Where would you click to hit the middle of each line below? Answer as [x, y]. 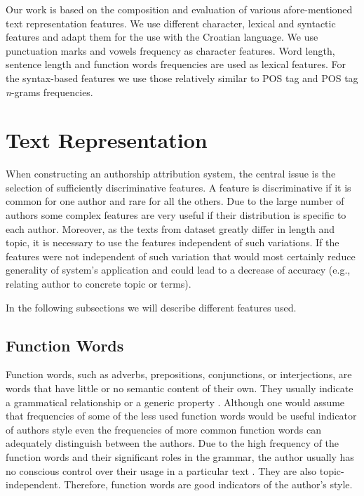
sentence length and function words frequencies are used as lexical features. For [176, 64]
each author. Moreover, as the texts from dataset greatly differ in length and [170, 228]
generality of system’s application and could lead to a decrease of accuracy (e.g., [178, 270]
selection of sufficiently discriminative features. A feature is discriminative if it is [178, 187]
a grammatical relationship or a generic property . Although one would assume [175, 402]
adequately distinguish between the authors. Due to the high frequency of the [172, 443]
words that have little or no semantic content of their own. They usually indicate [180, 388]
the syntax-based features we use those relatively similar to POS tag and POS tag [182, 78]
